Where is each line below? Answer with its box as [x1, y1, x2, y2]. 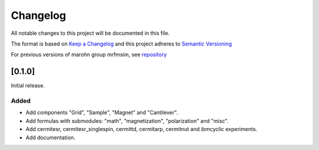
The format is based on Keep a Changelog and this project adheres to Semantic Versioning [11, 40, 232, 47]
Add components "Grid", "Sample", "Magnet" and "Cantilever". [25, 109, 178, 116]
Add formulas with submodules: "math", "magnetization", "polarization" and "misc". [25, 117, 229, 124]
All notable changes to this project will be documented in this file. [11, 30, 170, 37]
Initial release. [11, 82, 45, 89]
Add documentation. [25, 133, 76, 141]
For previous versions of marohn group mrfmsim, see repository [11, 51, 167, 58]
